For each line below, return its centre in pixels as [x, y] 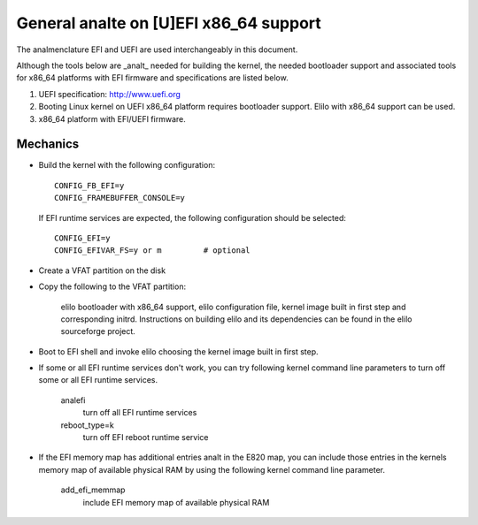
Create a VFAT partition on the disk [102, 270]
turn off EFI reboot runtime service [146, 437]
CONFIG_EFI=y [82, 238]
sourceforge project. [98, 331]
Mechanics [48, 145]
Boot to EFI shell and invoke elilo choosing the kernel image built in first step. [178, 351]
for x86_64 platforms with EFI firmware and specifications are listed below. [152, 78]
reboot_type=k [87, 425]
